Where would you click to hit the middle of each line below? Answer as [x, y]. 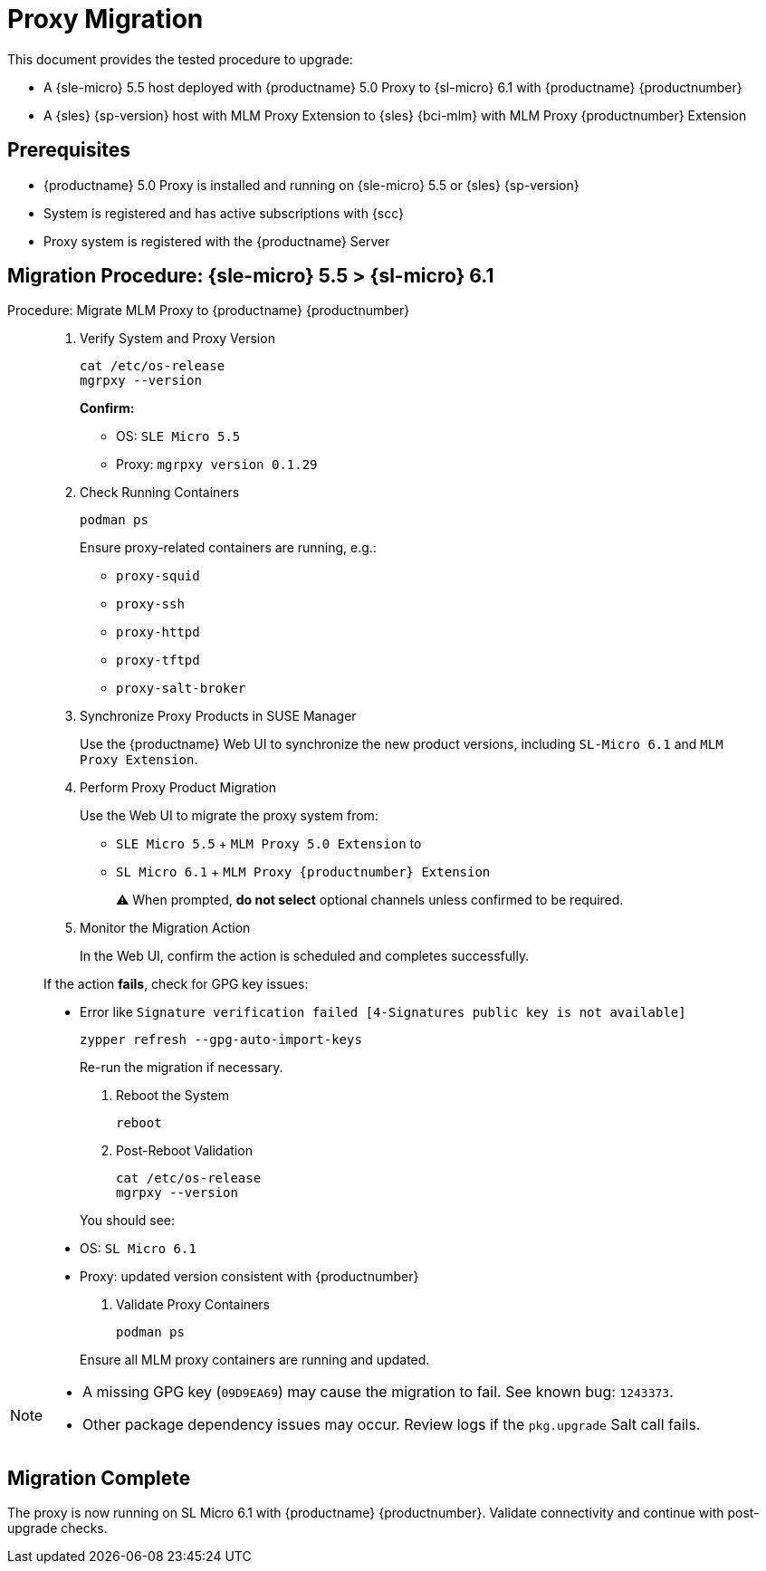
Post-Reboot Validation [184, 1151]
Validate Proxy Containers [193, 1305]
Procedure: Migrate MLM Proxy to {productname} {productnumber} [209, 311]
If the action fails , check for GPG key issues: [176, 984]
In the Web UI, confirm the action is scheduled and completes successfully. [305, 956]
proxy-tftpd [158, 661]
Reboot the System [172, 1096]
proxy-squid [158, 576]
